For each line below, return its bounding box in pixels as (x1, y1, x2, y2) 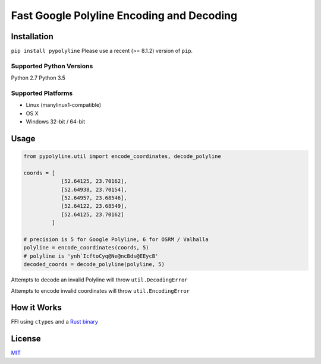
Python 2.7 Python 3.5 (11, 74, 65, 81)
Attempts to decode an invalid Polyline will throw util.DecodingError (11, 276, 188, 283)
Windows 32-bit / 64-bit (26, 118, 86, 125)
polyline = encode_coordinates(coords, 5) (23, 244, 149, 251)
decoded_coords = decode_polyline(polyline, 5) (23, 261, 165, 268)
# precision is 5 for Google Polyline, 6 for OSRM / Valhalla (23, 236, 209, 243)
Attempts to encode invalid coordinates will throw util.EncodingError (11, 287, 190, 294)
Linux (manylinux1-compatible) (26, 102, 102, 109)
